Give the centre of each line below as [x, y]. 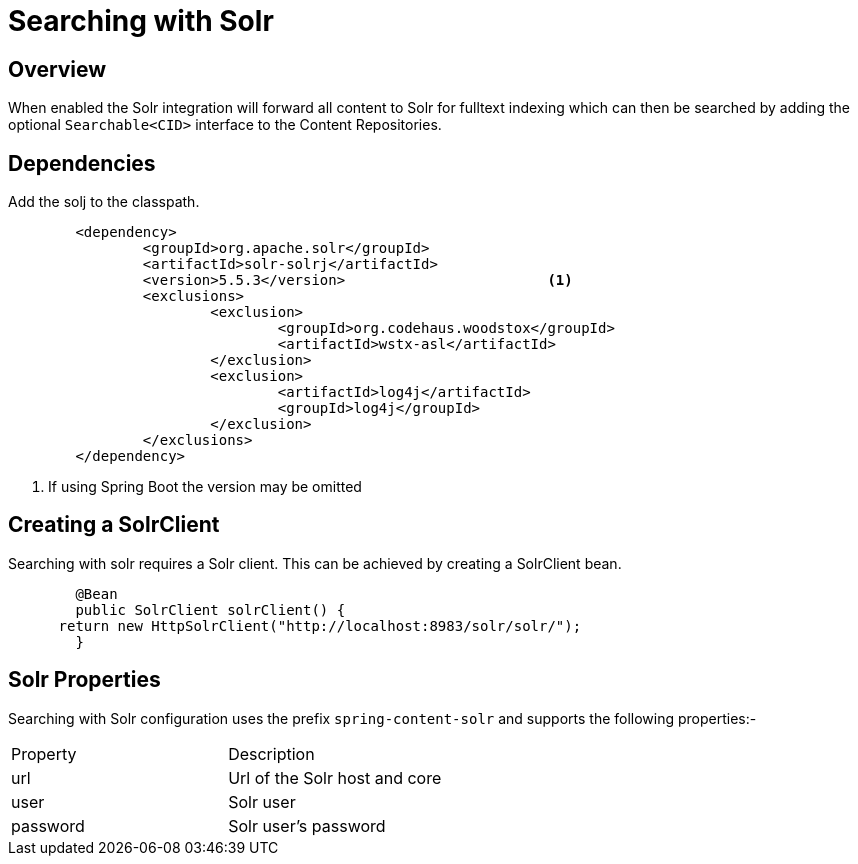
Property [44, 753]
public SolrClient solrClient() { [210, 609]
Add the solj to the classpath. [104, 202]
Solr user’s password [307, 825]
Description [271, 753]
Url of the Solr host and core [335, 777]
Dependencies [82, 163]
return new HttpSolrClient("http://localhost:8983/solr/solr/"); [320, 625]
